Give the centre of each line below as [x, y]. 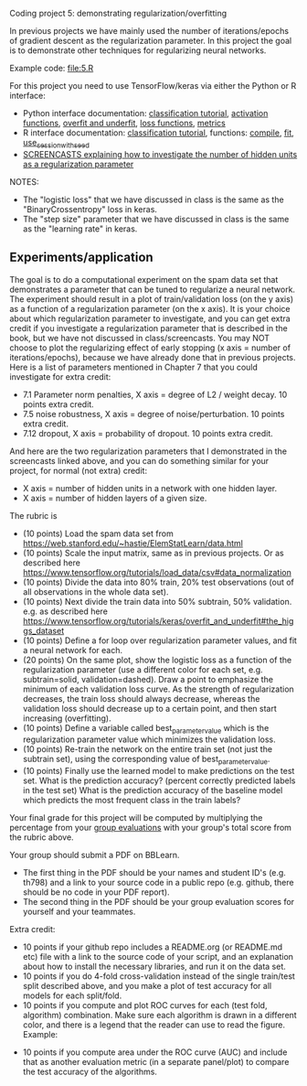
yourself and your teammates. [79, 912]
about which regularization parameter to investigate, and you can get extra [150, 318]
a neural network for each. [73, 650]
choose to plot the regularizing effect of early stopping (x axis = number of [150, 348]
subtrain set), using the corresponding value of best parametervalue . [146, 760]
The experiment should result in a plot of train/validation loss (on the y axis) [152, 299]
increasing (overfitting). [67, 718]
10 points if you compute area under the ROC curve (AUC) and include [155, 1052]
